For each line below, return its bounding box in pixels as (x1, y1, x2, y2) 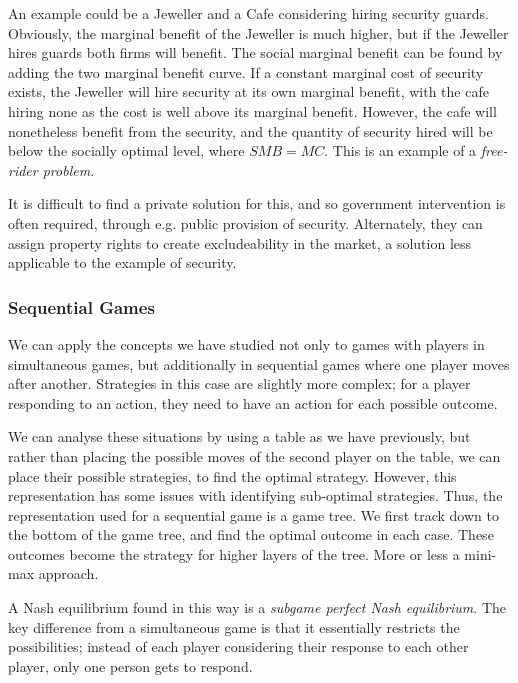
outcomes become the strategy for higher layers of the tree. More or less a (8, 543, 460, 564)
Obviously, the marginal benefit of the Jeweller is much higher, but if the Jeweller (8, 22, 509, 43)
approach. (38, 563, 99, 584)
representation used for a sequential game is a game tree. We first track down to (8, 504, 499, 525)
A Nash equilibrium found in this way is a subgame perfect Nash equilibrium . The (8, 597, 506, 618)
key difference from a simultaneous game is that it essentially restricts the (8, 616, 460, 637)
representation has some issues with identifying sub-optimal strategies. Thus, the (8, 485, 503, 506)
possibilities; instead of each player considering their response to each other (8, 636, 469, 657)
